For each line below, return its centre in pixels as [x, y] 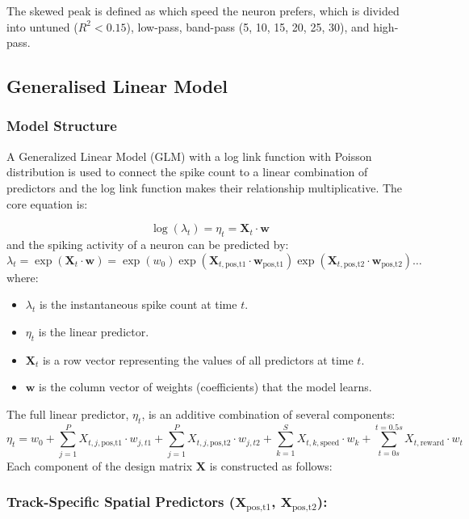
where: [23, 277]
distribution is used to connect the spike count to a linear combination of [187, 172]
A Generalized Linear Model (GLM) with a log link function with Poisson [189, 156]
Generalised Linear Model [117, 86]
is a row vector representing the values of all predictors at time [198, 359]
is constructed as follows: [271, 465]
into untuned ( [42, 26]
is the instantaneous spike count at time [138, 304]
